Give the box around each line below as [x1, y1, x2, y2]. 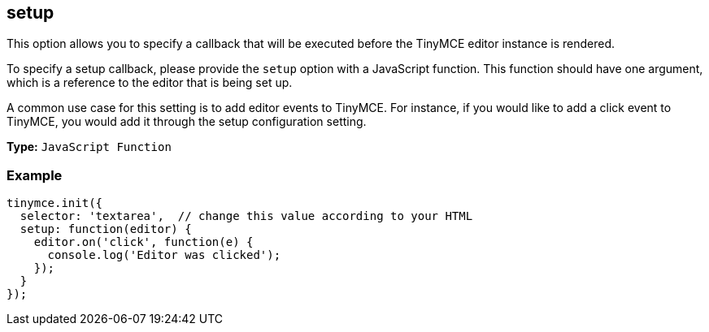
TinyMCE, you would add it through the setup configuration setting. [7, 114, 367, 129]
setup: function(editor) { [20, 222, 192, 236]
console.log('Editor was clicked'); [47, 248, 281, 262]
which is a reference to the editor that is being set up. [7, 75, 293, 90]
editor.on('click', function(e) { [33, 235, 254, 249]
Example [7, 166, 63, 183]
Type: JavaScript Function [7, 140, 172, 154]
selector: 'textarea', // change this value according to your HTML [20, 209, 473, 223]
